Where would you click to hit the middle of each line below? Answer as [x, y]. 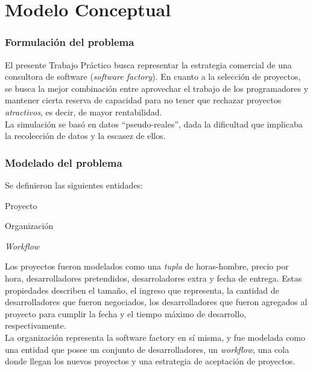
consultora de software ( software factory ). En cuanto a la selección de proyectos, [153, 76]
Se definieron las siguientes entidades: [74, 185]
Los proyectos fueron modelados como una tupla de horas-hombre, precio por [147, 266]
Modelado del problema [64, 162]
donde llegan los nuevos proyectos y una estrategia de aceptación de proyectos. [150, 361]
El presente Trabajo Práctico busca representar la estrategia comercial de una [148, 64]
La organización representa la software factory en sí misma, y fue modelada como [155, 337]
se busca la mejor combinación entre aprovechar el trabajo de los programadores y [157, 88]
